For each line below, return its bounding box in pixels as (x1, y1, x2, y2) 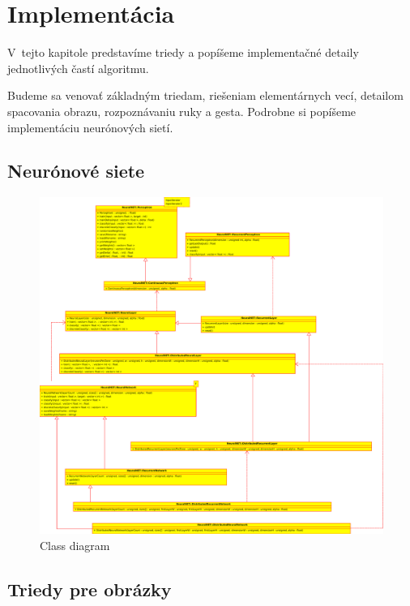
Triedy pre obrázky (7, 576, 172, 601)
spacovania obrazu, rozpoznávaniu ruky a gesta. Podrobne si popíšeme (7, 102, 357, 119)
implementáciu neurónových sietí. (7, 118, 173, 135)
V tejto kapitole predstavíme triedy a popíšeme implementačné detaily (7, 44, 359, 61)
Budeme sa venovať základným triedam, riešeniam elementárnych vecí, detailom (7, 87, 404, 104)
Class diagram (40, 536, 110, 553)
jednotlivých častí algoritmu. (7, 59, 149, 76)
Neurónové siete (7, 158, 145, 183)
